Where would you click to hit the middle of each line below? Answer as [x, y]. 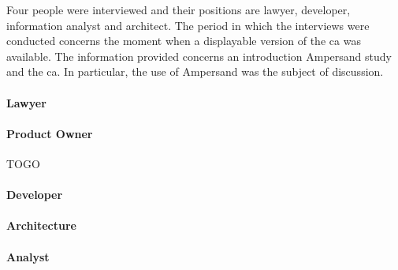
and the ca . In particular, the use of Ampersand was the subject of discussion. [195, 71]
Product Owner [50, 133]
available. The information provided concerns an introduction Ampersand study [199, 56]
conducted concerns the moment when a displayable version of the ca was [184, 41]
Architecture [41, 225]
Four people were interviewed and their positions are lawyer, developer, [179, 9]
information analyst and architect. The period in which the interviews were [188, 25]
